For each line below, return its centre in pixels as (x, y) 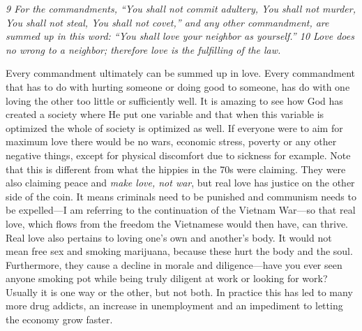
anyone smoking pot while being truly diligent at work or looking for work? (167, 278)
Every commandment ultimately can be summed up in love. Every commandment (181, 73)
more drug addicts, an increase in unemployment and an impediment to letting (174, 306)
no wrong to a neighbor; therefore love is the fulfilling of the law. (143, 49)
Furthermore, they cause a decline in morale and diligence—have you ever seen (174, 264)
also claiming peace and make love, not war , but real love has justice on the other (180, 183)
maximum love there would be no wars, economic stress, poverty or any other (171, 141)
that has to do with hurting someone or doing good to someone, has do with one (178, 86)
